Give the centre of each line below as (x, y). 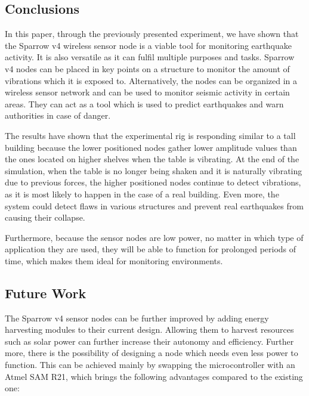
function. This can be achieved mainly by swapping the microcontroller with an (150, 365)
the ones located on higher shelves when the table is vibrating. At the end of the (152, 159)
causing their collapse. (45, 217)
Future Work (46, 293)
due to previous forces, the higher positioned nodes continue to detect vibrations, (153, 182)
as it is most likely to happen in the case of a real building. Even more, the (142, 194)
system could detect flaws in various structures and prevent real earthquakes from (154, 205)
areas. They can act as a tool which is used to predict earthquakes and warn (144, 103)
